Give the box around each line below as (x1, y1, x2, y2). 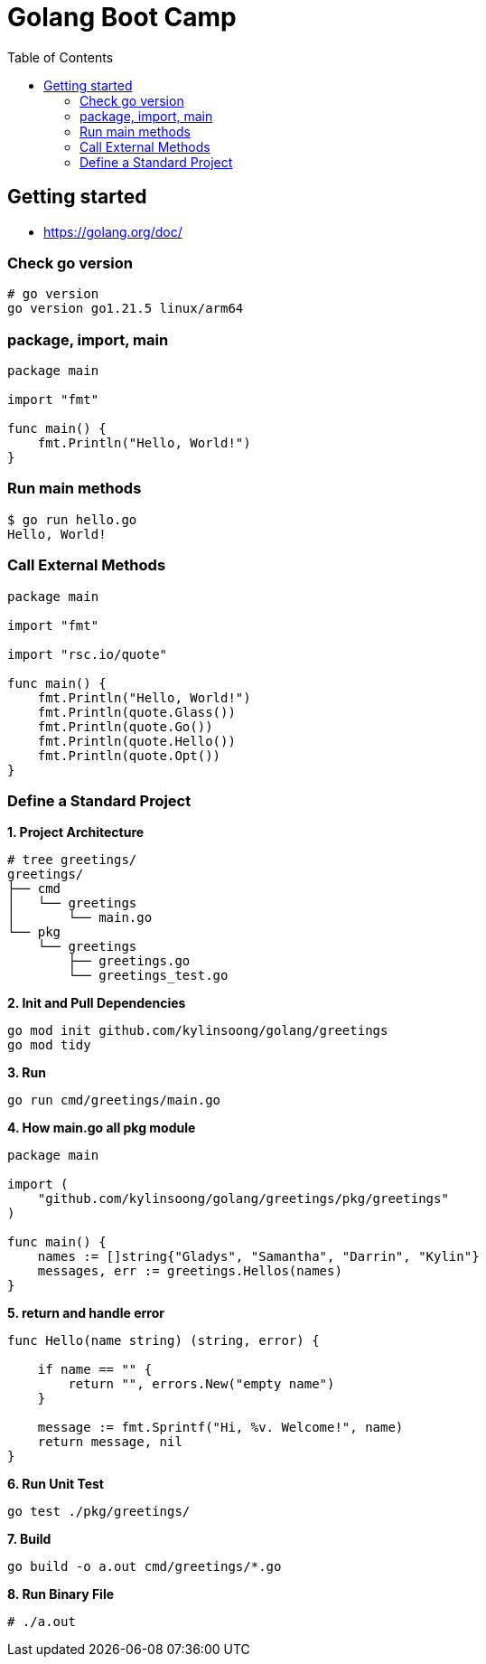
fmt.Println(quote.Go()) (37, 719, 213, 734)
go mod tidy (7, 1038, 91, 1053)
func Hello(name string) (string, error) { (7, 1333, 320, 1349)
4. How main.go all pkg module (7, 1120, 196, 1136)
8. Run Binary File (7, 1586, 115, 1603)
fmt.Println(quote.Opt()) (37, 747, 221, 763)
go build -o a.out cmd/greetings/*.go (7, 1559, 282, 1575)
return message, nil (37, 1434, 182, 1450)
